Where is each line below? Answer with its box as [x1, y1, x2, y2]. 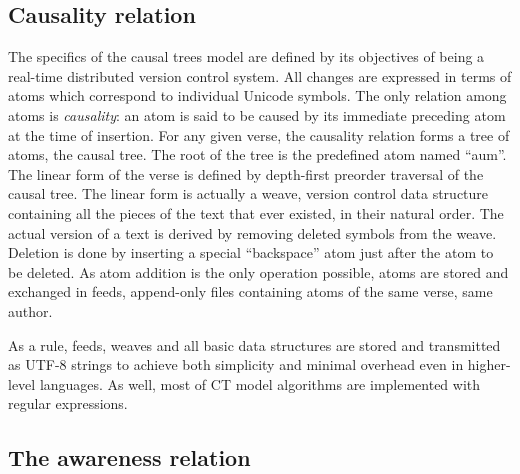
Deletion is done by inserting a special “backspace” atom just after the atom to [8, 242, 494, 263]
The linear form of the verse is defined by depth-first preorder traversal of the [8, 163, 484, 184]
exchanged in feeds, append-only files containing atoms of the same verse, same [8, 281, 493, 302]
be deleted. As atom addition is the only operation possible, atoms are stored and [8, 261, 509, 282]
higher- [467, 354, 511, 375]
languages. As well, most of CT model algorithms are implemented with [39, 373, 481, 394]
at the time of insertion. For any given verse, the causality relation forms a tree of [8, 124, 510, 145]
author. [8, 300, 53, 321]
